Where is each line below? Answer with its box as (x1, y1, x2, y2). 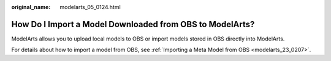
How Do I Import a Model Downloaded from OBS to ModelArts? (11, 19, 255, 30)
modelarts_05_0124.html (59, 4, 121, 10)
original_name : (11, 4, 51, 10)
